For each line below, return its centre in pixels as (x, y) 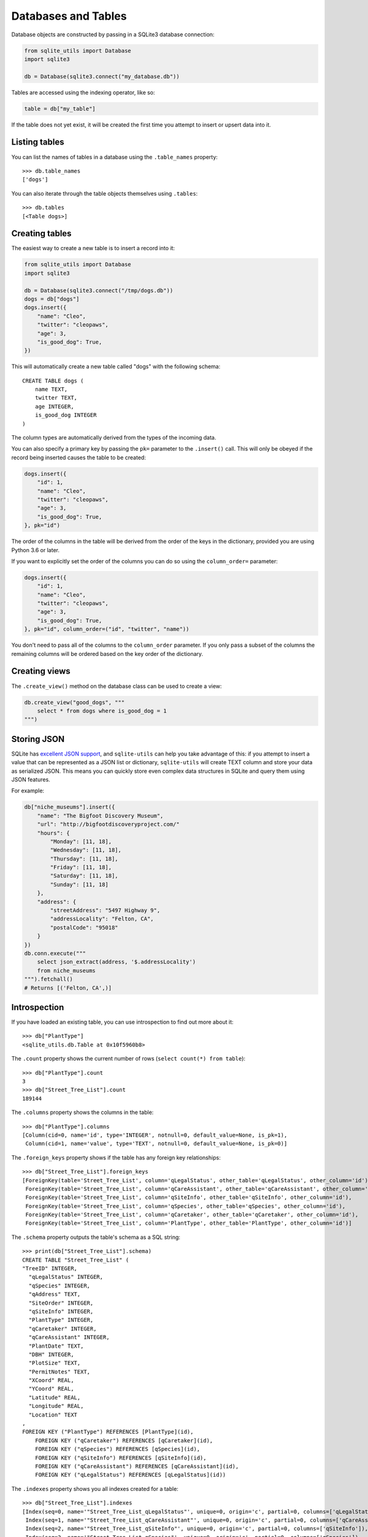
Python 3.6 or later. (35, 550)
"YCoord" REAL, (51, 1389)
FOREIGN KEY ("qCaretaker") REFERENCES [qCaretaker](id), (124, 1440)
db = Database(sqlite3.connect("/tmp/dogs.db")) (99, 290)
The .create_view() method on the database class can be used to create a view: (117, 686)
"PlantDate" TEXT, (56, 1346)
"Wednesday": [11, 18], (86, 850)
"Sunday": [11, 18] (79, 884)
